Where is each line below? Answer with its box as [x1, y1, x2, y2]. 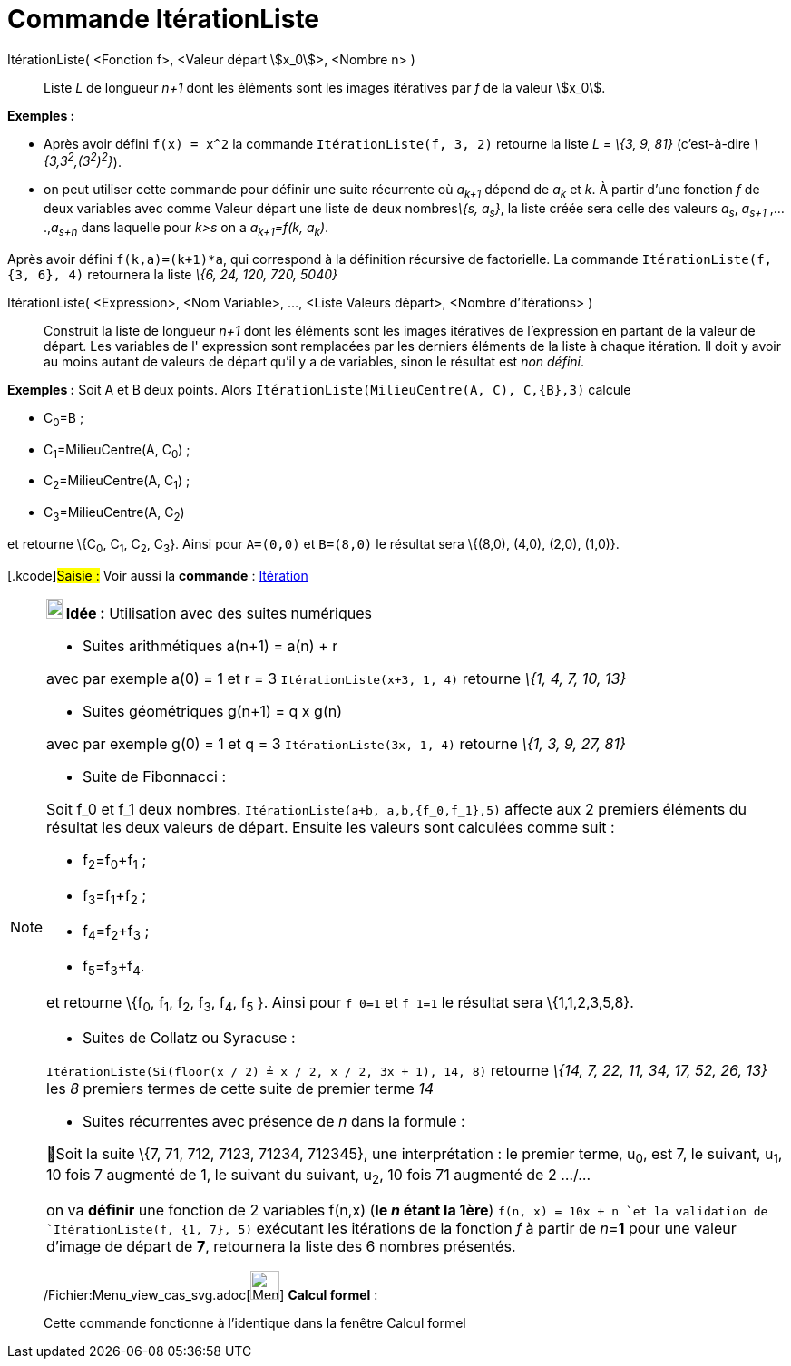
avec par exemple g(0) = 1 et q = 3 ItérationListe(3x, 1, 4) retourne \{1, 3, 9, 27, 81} [46, 734, 626, 753]
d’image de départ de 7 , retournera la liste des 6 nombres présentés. [46, 1237, 516, 1256]
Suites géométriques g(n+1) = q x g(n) [83, 701, 342, 720]
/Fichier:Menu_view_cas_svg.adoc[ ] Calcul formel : [44, 1287, 378, 1303]
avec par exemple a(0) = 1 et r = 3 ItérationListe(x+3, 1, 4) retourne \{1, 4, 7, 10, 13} [46, 668, 627, 688]
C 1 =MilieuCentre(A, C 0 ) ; [44, 441, 190, 461]
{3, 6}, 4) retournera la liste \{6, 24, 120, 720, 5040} [7, 266, 338, 282]
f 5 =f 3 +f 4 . [83, 957, 145, 979]
